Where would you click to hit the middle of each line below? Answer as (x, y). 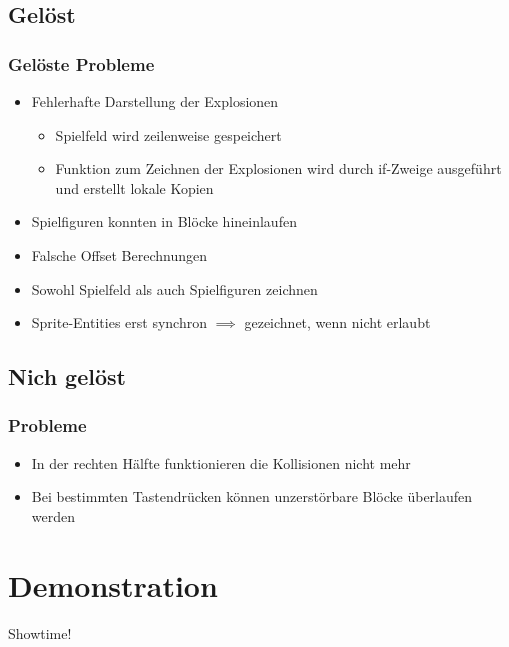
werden (53, 515)
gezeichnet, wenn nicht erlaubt (337, 322)
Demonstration (113, 584)
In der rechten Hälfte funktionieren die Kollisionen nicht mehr (221, 462)
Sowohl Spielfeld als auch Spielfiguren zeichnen (174, 288)
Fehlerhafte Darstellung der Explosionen (155, 101)
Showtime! (40, 632)
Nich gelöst (67, 376)
